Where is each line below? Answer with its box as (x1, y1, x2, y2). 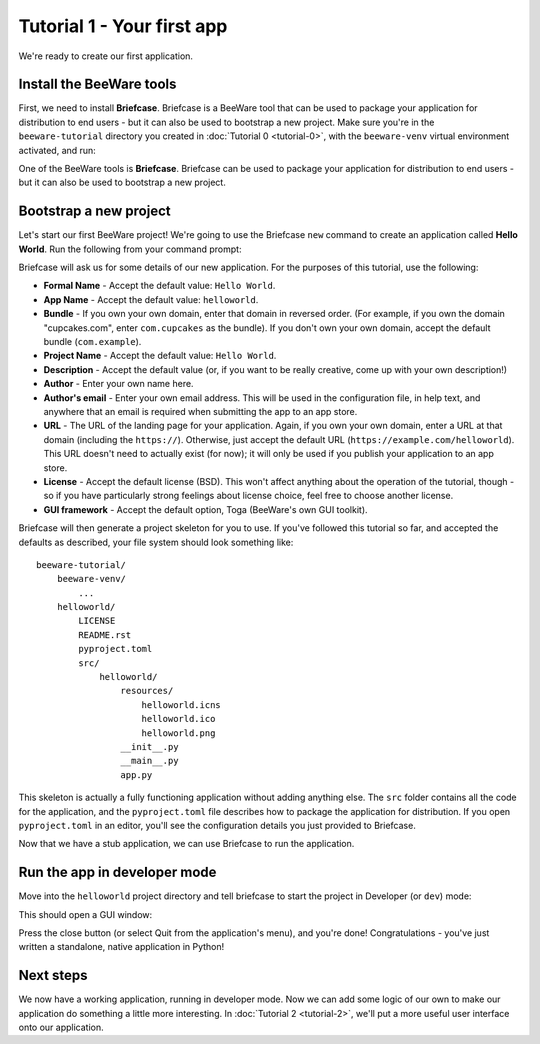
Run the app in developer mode (18, 864, 217, 881)
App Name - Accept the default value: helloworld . (43, 293, 259, 305)
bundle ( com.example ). (43, 336, 142, 348)
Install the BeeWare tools (18, 76, 177, 93)
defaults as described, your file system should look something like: (18, 536, 294, 548)
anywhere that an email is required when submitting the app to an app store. (43, 406, 358, 417)
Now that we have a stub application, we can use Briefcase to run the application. (18, 838, 355, 850)
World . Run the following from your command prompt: (18, 243, 242, 255)
